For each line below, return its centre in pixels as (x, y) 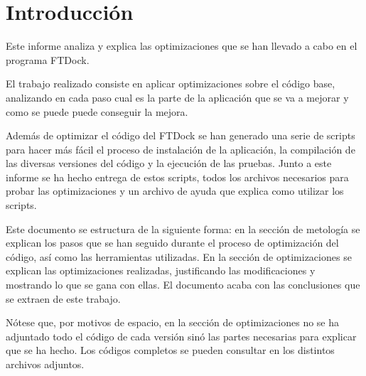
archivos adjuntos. (45, 364)
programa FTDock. (48, 59)
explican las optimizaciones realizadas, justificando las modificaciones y (161, 270)
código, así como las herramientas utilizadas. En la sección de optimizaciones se (179, 256)
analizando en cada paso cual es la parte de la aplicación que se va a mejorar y (177, 97)
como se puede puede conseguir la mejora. (97, 111)
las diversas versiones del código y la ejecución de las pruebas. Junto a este (169, 163)
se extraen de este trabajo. (63, 298)
